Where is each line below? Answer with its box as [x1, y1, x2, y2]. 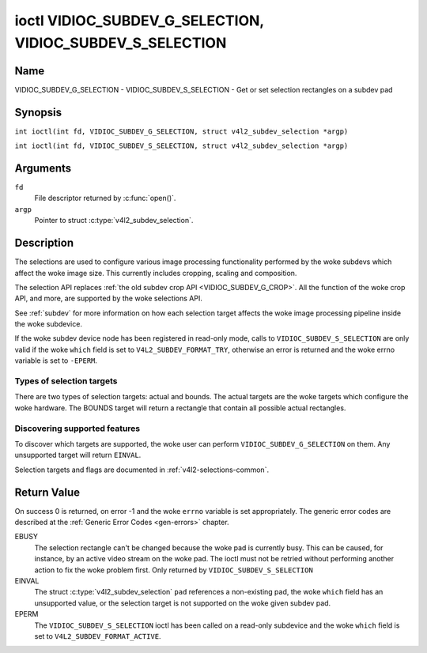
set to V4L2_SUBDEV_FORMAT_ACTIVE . [34, 631, 161, 640]
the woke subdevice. [14, 319, 83, 329]
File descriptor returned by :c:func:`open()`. [34, 194, 176, 203]
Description [14, 236, 74, 250]
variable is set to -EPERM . [14, 356, 98, 365]
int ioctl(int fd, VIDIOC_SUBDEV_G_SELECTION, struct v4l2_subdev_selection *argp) [14, 126, 349, 136]
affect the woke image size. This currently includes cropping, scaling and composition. [14, 268, 297, 277]
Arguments [14, 161, 72, 175]
